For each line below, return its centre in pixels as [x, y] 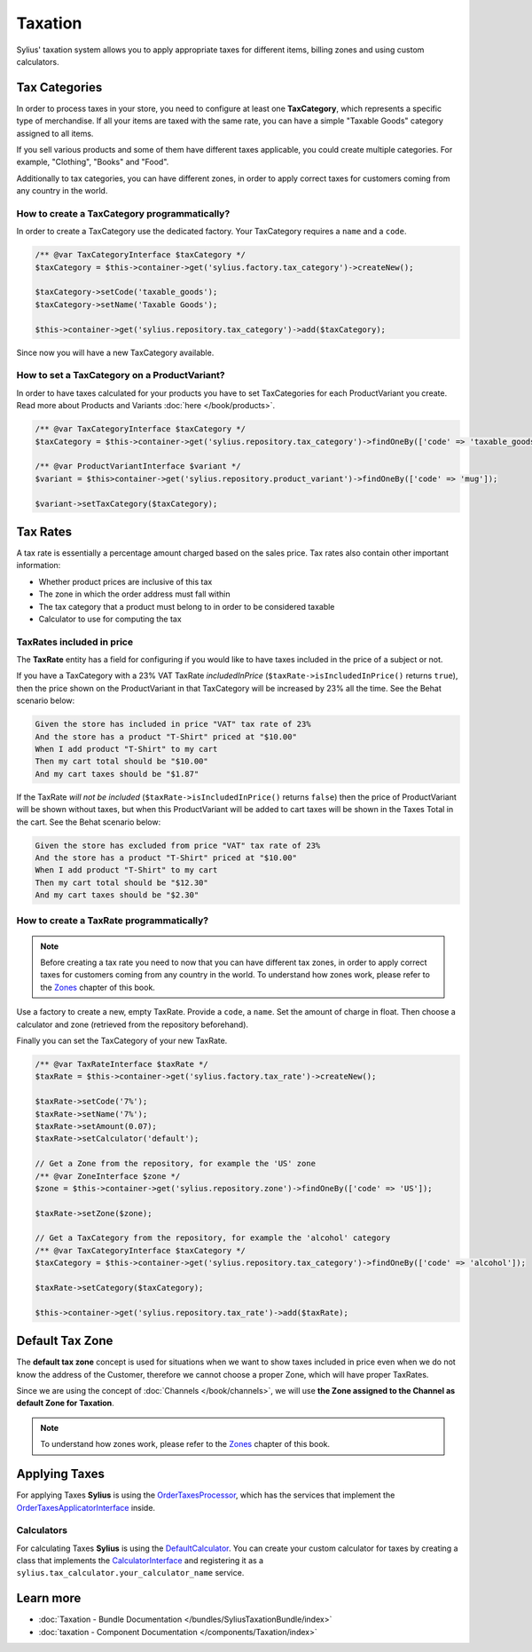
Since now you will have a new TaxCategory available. [115, 352]
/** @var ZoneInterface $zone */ [108, 1176]
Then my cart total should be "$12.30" [121, 882]
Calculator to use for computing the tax [110, 619]
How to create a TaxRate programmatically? [112, 921]
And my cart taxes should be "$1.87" [117, 774]
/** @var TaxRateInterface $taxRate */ [121, 1064]
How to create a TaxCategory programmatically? [123, 213]
